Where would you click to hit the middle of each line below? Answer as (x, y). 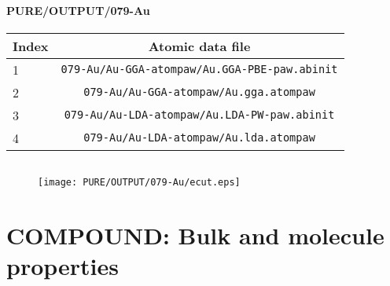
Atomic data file (199, 46)
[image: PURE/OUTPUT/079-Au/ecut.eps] (139, 182)
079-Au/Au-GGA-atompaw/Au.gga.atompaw (199, 92)
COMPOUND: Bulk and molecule (195, 235)
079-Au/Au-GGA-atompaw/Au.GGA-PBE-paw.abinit (199, 70)
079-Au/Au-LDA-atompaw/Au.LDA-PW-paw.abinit (199, 115)
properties (63, 265)
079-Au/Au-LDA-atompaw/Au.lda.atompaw (199, 138)
